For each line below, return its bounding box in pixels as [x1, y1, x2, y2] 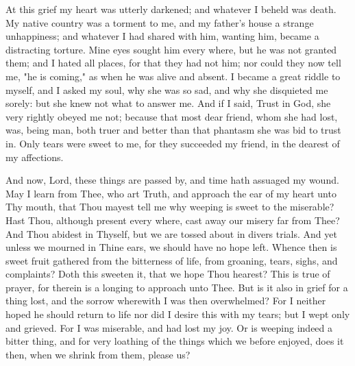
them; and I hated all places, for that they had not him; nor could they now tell [5, 56, 341, 70]
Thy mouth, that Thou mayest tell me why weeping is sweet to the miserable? [5, 199, 334, 214]
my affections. [5, 149, 64, 164]
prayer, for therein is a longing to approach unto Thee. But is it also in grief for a [5, 280, 348, 294]
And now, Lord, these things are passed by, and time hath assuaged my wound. [5, 173, 339, 187]
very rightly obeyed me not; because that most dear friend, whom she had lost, [5, 109, 338, 123]
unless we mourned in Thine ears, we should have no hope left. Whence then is [5, 240, 337, 254]
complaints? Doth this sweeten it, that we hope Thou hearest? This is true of [5, 267, 330, 281]
